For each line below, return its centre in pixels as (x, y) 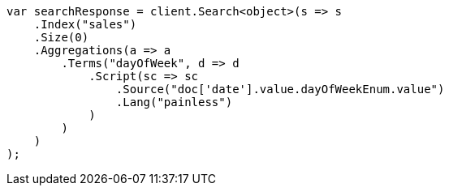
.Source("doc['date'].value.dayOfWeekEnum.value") (280, 89)
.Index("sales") (85, 24)
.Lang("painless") (174, 102)
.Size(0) (61, 37)
